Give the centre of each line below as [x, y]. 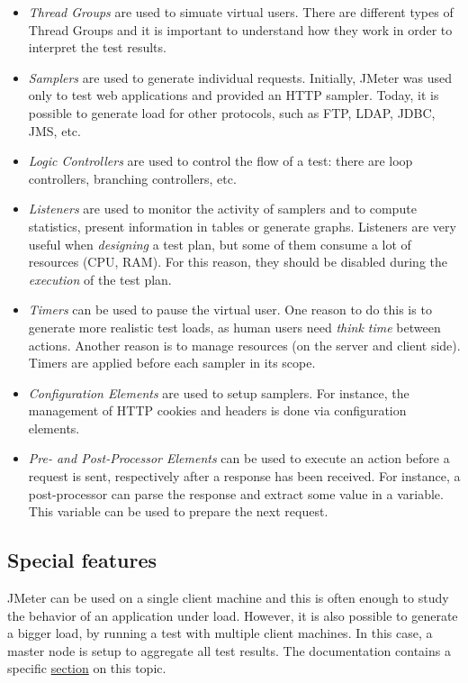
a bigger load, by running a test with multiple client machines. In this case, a [220, 633]
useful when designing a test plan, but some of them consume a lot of [220, 244]
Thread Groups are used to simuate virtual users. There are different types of [241, 12]
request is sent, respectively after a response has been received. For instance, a [244, 476]
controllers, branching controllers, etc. [132, 178]
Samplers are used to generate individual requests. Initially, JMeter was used [240, 77]
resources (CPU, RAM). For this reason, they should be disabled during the [238, 262]
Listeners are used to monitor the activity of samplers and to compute [222, 209]
